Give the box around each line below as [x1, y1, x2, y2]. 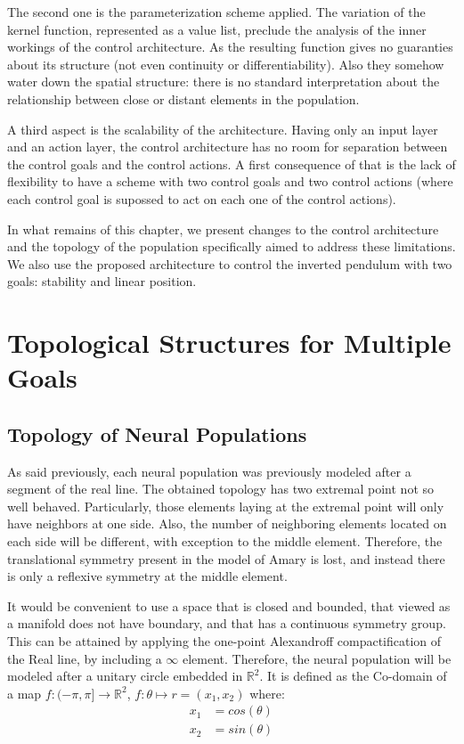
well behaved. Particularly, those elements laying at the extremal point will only [7, 496, 444, 515]
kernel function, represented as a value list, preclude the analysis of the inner [7, 20, 427, 38]
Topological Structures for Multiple [7, 324, 452, 361]
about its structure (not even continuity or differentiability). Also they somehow [7, 54, 444, 73]
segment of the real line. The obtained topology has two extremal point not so [7, 479, 435, 498]
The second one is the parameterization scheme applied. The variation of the [7, 3, 426, 20]
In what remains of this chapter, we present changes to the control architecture [7, 219, 439, 238]
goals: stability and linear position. [7, 272, 197, 290]
